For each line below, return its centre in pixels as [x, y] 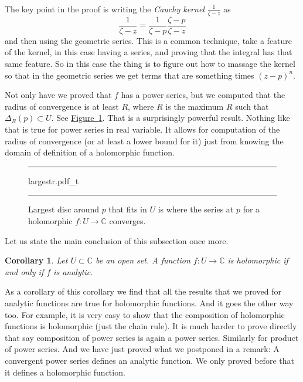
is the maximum [195, 106]
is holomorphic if [258, 260]
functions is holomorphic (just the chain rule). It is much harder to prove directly [151, 326]
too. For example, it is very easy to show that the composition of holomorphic [145, 314]
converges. [127, 221]
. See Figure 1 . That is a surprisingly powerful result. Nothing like [171, 118]
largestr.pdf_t [54, 180]
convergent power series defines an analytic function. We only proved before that [149, 360]
